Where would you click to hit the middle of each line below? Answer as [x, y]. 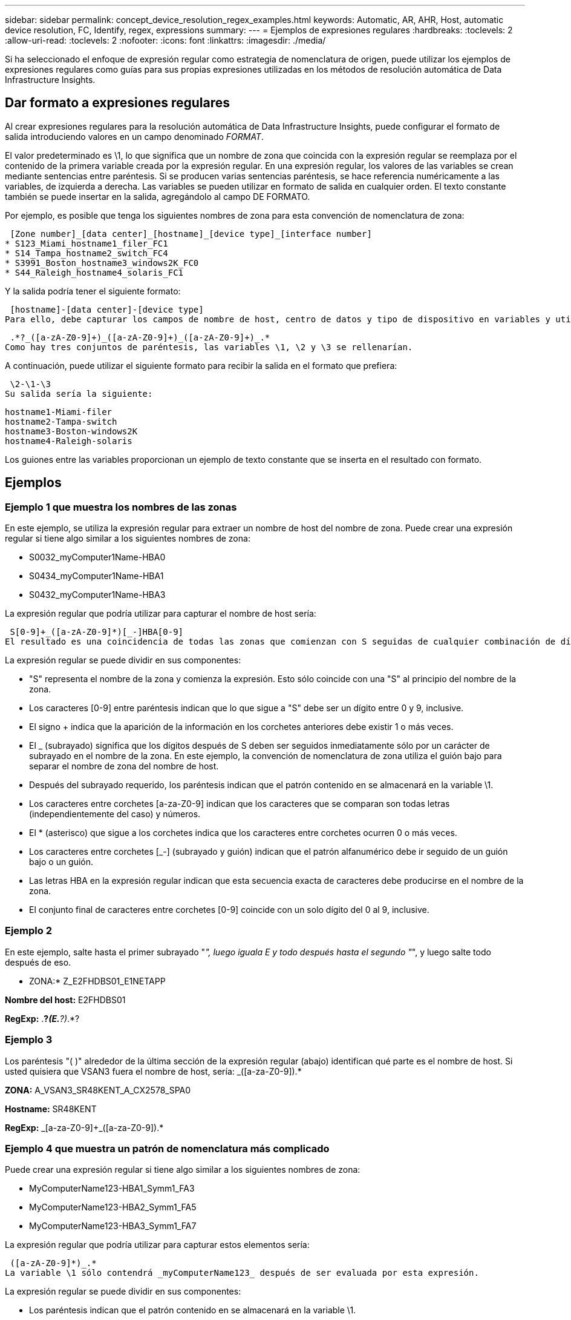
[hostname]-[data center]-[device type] [107, 309]
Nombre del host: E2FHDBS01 [65, 1000]
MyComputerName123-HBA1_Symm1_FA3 [112, 1189]
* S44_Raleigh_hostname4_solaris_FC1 [94, 272]
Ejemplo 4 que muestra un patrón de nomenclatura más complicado [167, 1148]
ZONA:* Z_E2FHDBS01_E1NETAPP [97, 981]
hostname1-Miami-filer [59, 412]
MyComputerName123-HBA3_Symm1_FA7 [113, 1226]
